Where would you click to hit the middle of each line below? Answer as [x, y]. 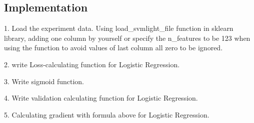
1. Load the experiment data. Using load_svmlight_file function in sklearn [119, 28]
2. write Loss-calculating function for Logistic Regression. [92, 64]
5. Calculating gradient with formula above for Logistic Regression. [107, 114]
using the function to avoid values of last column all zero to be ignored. [113, 48]
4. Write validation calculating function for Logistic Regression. [101, 98]
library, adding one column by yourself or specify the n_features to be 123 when [127, 38]
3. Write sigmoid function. [44, 81]
